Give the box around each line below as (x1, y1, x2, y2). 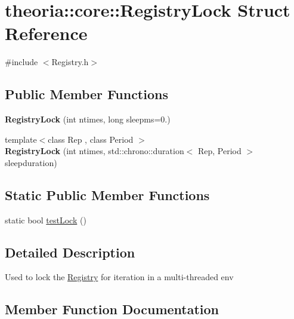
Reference (5, 21, 88, 45)
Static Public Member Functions (5, 185, 210, 204)
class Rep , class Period (48, 133, 134, 145)
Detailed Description (5, 243, 135, 261)
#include (5, 56, 38, 68)
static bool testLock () (5, 213, 86, 226)
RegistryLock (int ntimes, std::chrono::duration (5, 145, 184, 157)
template (5, 133, 37, 145)
